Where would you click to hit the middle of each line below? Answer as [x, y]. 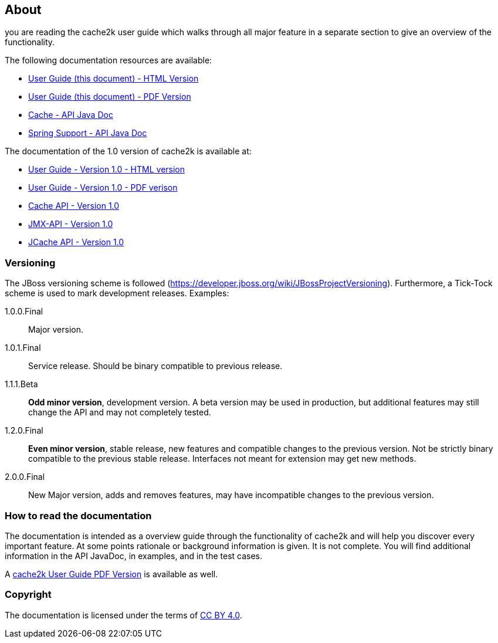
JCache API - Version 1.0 [76, 242]
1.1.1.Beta [21, 384]
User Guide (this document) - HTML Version [114, 79]
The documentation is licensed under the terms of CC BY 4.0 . [123, 615]
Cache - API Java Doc [71, 115]
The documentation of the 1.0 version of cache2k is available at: [128, 151]
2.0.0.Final [25, 477]
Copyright [28, 595]
